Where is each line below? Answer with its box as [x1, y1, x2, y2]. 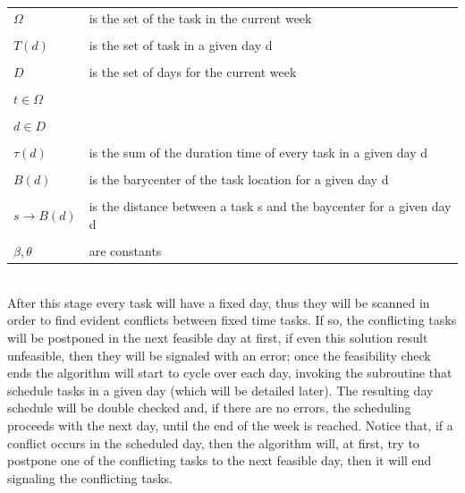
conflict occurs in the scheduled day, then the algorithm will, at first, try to [7, 433, 419, 452]
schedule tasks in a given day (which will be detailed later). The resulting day [7, 380, 434, 399]
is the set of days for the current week [89, 62, 297, 81]
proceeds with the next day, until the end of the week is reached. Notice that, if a [7, 415, 453, 434]
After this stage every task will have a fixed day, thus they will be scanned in [7, 293, 430, 311]
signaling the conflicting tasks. [7, 468, 173, 487]
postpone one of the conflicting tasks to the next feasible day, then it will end [7, 451, 432, 470]
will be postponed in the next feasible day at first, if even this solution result [7, 327, 428, 346]
